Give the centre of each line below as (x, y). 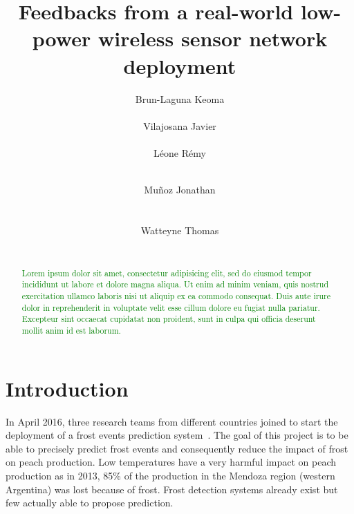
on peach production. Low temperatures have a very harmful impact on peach (171, 462)
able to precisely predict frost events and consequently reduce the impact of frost (177, 448)
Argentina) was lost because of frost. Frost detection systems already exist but (172, 489)
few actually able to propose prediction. (90, 503)
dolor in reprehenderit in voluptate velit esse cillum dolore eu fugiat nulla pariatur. (171, 307)
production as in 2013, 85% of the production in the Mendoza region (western (170, 476)
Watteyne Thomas (180, 230)
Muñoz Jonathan (180, 190)
